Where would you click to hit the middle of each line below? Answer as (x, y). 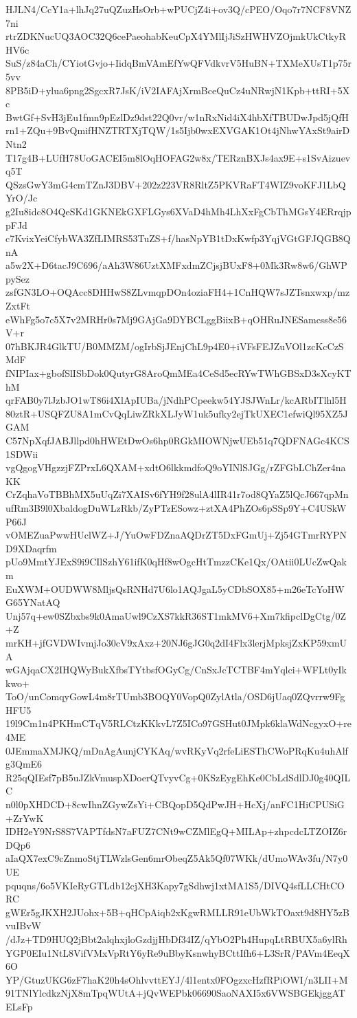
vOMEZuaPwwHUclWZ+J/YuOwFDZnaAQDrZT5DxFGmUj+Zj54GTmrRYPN (176, 535)
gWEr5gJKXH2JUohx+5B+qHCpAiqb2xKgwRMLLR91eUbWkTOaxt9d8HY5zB (177, 912)
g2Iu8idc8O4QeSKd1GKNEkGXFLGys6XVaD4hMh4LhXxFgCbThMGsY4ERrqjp (178, 211)
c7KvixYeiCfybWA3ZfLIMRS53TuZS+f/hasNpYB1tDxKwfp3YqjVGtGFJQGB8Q (178, 238)
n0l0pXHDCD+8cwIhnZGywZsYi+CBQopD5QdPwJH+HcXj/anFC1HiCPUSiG (175, 804)
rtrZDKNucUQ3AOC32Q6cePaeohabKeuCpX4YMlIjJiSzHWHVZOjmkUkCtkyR (176, 36)
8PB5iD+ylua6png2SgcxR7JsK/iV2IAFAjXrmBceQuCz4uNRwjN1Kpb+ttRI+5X (178, 90)
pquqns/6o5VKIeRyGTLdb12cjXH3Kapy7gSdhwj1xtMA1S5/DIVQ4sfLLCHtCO (175, 885)
